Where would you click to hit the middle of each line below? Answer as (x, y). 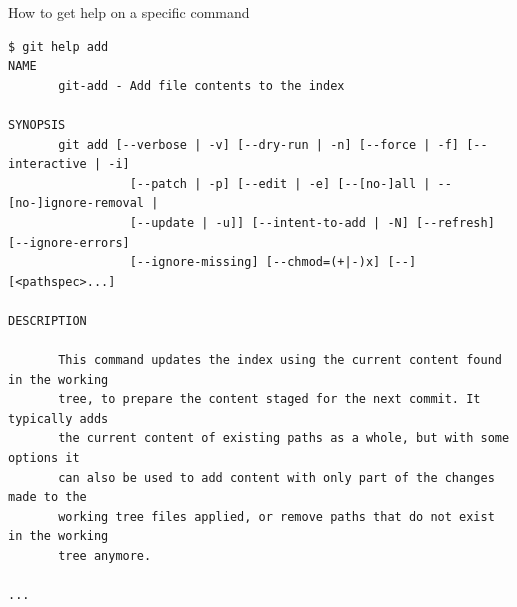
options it (44, 458)
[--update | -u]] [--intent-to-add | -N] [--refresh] (312, 222)
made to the (47, 497)
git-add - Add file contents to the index (201, 85)
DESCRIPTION (47, 320)
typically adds (58, 418)
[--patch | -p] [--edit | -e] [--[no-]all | (280, 183)
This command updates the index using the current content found (280, 360)
